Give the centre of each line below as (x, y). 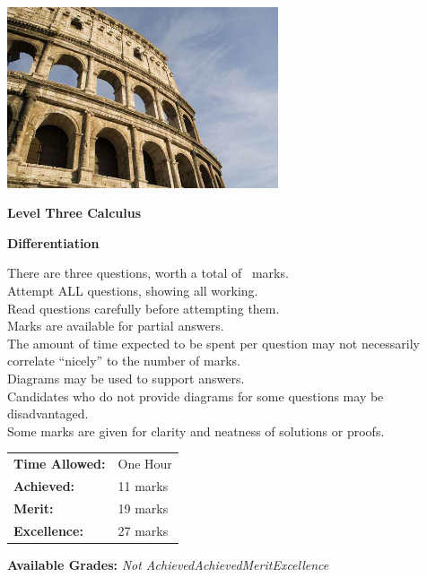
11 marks (143, 485)
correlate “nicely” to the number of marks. (124, 361)
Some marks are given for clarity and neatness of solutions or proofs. (196, 431)
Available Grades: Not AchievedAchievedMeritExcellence (168, 564)
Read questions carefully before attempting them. (144, 308)
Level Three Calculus (74, 213)
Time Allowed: (60, 464)
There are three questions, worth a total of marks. (148, 273)
